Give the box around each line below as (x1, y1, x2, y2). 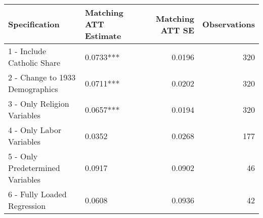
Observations (202, 18, 255, 30)
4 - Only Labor (8, 124, 62, 136)
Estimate (84, 30, 121, 41)
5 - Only (8, 150, 38, 162)
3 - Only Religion (8, 98, 69, 109)
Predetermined (8, 162, 60, 173)
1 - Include (8, 45, 47, 57)
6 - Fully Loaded (8, 188, 67, 200)
